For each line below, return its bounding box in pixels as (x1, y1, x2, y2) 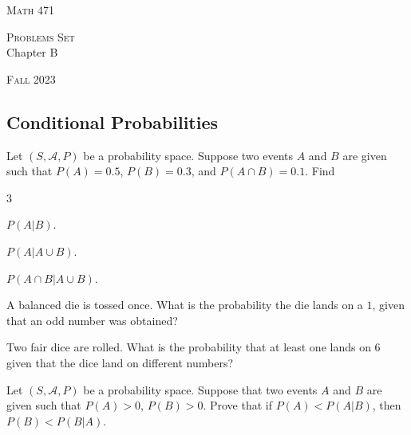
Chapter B (6, 44, 58, 61)
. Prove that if (203, 397, 272, 413)
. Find (305, 163, 335, 179)
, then (372, 397, 401, 413)
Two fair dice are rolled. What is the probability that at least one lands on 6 (6, 339, 381, 355)
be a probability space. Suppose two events (83, 147, 294, 163)
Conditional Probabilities (6, 109, 219, 134)
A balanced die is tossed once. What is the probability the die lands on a (6, 296, 363, 313)
